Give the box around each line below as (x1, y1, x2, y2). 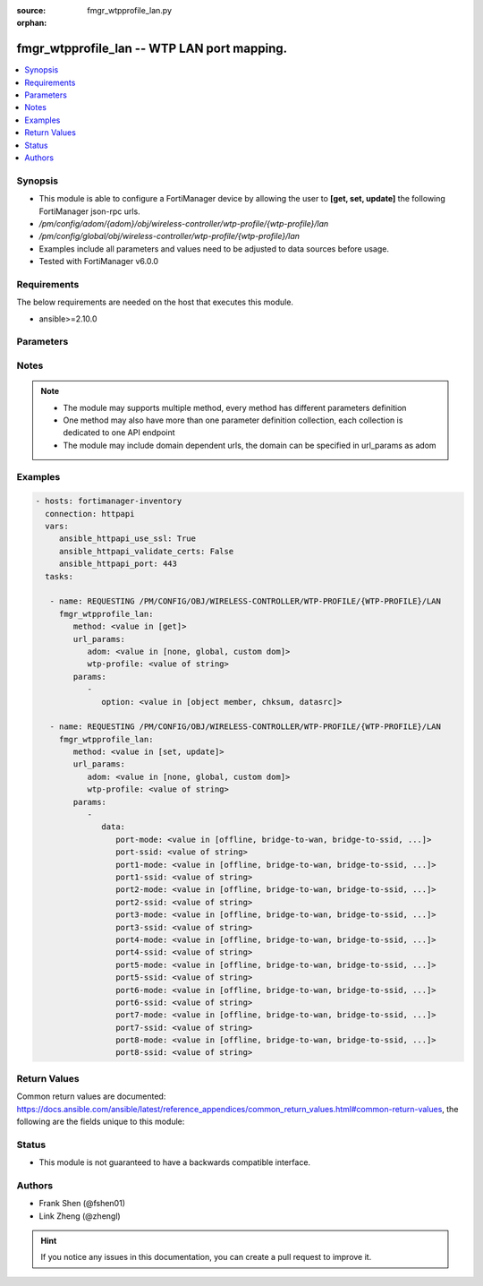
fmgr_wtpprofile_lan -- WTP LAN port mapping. (16, 41, 288, 56)
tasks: (45, 571, 74, 581)
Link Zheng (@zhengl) (38, 1210, 121, 1222)
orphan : (16, 18, 47, 29)
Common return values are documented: (16, 1091, 166, 1102)
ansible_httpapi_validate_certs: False (58, 546, 234, 556)
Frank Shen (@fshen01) (38, 1198, 125, 1209)
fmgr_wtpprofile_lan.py (87, 5, 173, 15)
